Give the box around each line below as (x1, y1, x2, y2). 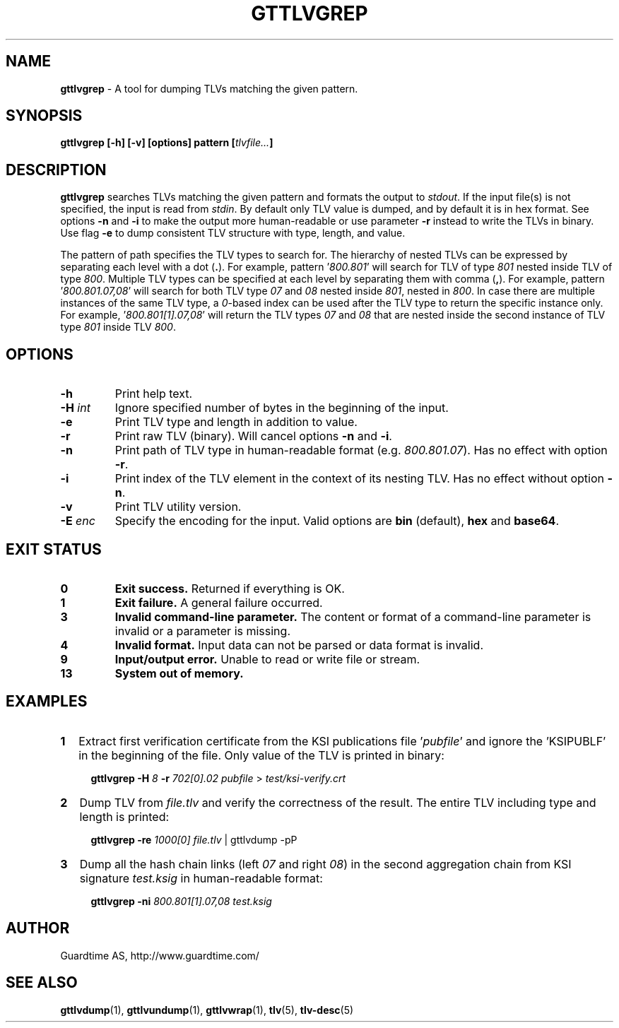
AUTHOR (6, 919, 70, 938)
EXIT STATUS (6, 540, 102, 558)
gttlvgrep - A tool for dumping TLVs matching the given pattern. (60, 82, 358, 95)
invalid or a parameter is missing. (114, 623, 290, 638)
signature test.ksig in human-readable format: (79, 870, 323, 885)
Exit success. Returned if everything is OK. (114, 581, 345, 596)
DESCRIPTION (6, 160, 107, 179)
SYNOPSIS (6, 107, 83, 125)
